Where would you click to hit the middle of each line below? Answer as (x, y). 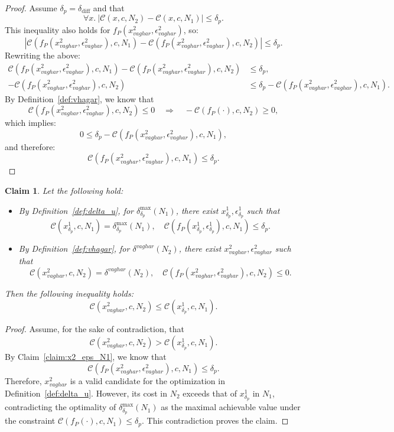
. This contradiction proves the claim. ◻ (215, 420)
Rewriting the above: (43, 55)
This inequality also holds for (58, 29)
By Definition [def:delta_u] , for (76, 210)
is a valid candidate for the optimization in (147, 380)
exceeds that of (210, 393)
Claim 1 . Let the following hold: (64, 190)
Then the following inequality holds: (69, 293)
